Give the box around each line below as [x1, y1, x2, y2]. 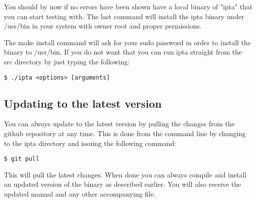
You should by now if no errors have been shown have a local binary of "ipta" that [4, 1, 253, 11]
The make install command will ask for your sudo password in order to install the [4, 37, 251, 47]
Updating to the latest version [4, 95, 162, 111]
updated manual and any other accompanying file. [4, 189, 156, 199]
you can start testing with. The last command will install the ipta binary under [4, 11, 244, 21]
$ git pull [4, 155, 39, 163]
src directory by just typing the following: [4, 56, 130, 66]
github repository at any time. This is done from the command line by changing [4, 128, 246, 139]
